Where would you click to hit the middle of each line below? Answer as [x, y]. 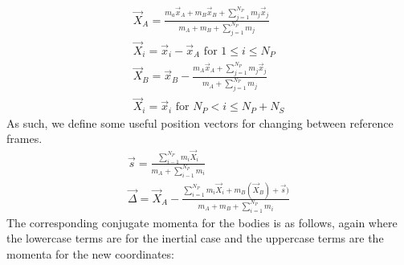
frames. [24, 139]
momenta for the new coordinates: [90, 254]
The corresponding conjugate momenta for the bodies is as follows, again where [202, 222]
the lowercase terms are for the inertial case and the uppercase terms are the [195, 238]
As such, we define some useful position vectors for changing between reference [200, 122]
